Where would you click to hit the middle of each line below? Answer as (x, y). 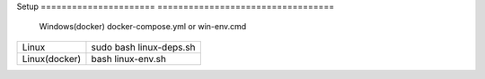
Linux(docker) (52, 59)
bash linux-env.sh (128, 59)
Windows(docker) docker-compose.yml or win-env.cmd (143, 27)
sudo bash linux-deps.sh (143, 47)
